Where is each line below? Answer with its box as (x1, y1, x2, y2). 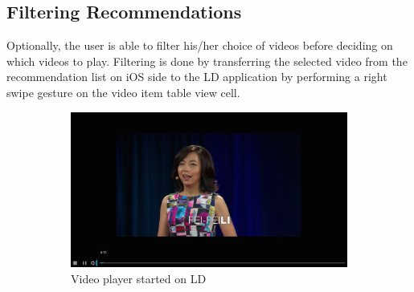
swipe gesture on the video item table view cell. (6, 83, 240, 100)
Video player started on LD (71, 270, 207, 286)
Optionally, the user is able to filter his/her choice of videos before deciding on (6, 37, 393, 54)
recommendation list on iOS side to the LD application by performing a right (6, 68, 387, 85)
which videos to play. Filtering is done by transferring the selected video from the (6, 52, 408, 69)
